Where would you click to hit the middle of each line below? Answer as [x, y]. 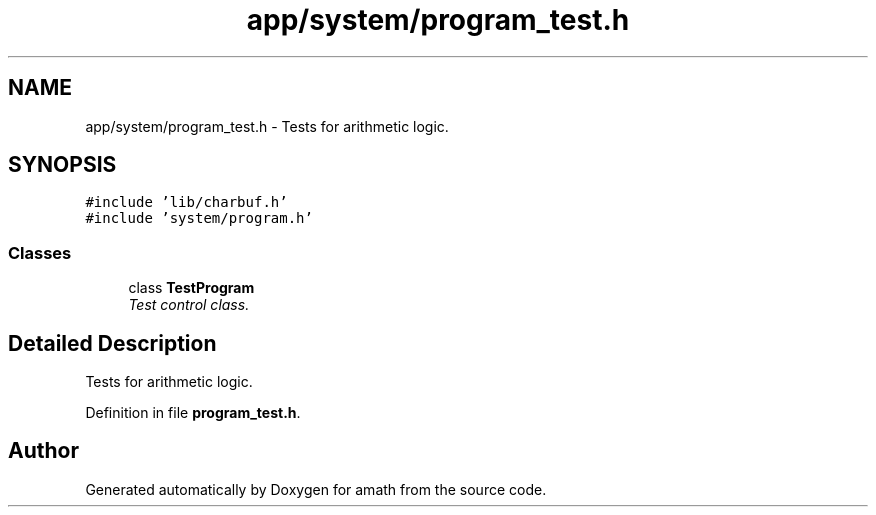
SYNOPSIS [62, 165]
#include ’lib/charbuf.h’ [186, 202]
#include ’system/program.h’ [199, 218]
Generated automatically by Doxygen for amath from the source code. [316, 489]
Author [43, 451]
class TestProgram [191, 288]
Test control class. [189, 305]
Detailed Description [112, 343]
